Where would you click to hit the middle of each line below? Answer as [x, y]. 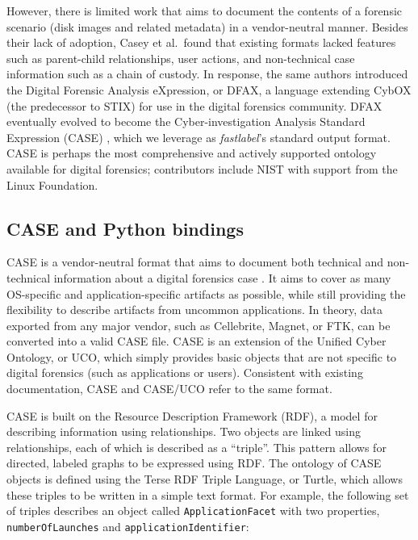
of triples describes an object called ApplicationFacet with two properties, [193, 511]
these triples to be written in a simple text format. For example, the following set [208, 494]
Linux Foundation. [52, 184]
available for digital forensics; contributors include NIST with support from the [202, 168]
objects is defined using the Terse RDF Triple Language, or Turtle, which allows [205, 479]
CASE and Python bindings [125, 228]
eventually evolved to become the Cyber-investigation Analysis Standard [186, 121]
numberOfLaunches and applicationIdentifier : [128, 526]
